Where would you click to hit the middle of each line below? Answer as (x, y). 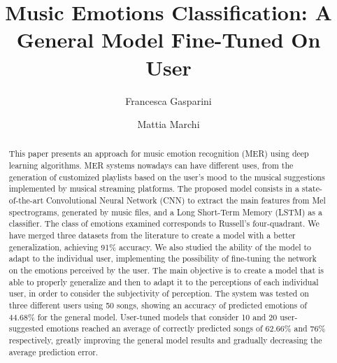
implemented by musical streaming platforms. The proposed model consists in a (154, 188)
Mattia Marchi (168, 124)
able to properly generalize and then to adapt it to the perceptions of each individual (164, 282)
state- (312, 188)
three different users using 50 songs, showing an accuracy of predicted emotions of (158, 305)
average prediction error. (53, 351)
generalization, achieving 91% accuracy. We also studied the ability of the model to (160, 247)
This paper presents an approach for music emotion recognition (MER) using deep (159, 154)
